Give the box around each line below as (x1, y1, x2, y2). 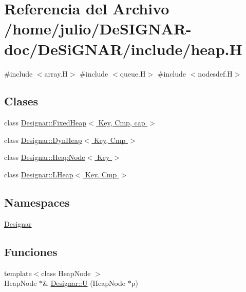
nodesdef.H (198, 68, 233, 79)
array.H (44, 68, 68, 79)
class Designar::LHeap (4, 169, 73, 180)
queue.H (120, 68, 146, 79)
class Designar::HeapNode (4, 152, 85, 162)
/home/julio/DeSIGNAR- (4, 18, 192, 39)
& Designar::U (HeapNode (43, 278, 126, 288)
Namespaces (4, 194, 70, 210)
